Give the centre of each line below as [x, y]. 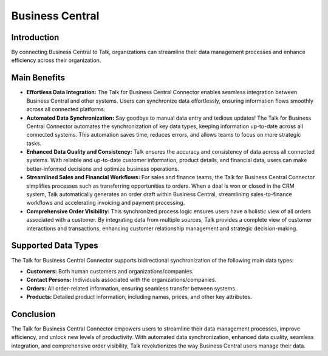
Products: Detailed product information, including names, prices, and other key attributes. [139, 297]
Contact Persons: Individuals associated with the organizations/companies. [121, 280]
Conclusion [33, 314]
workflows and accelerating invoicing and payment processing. [106, 203]
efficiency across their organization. [56, 60]
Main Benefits [38, 78]
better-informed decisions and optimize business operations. [103, 169]
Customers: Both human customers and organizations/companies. [110, 271]
